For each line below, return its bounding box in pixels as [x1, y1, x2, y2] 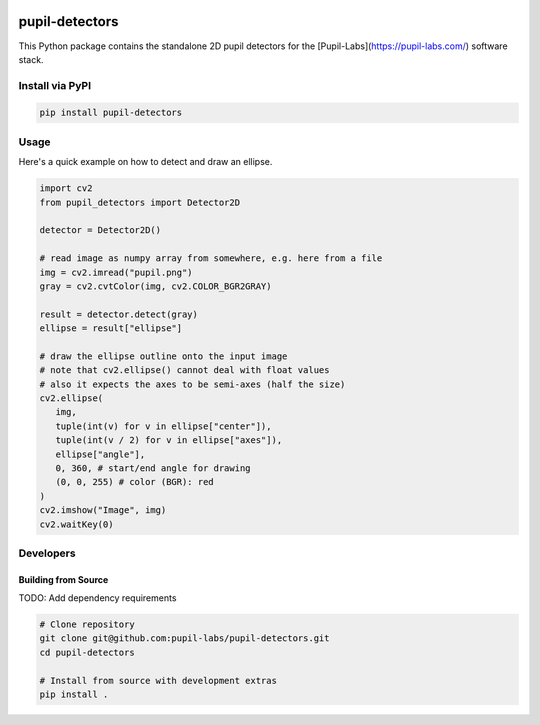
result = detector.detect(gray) [39, 308, 199, 320]
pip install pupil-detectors [39, 107, 183, 119]
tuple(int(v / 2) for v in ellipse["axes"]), [55, 435, 283, 446]
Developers [18, 546, 76, 560]
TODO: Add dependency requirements [18, 592, 177, 604]
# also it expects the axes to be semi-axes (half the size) [39, 378, 346, 390]
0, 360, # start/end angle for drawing [55, 462, 251, 474]
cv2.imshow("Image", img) [39, 505, 167, 516]
